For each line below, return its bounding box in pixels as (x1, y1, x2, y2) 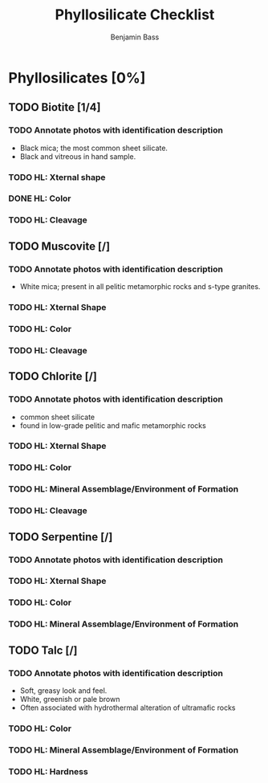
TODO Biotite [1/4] (8, 100, 101, 114)
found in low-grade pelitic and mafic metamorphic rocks (19, 420, 206, 430)
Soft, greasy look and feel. (19, 685, 108, 695)
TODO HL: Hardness (8, 765, 88, 777)
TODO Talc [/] (8, 643, 78, 657)
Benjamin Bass (110, 32, 160, 42)
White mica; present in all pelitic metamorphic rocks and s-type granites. (19, 282, 261, 292)
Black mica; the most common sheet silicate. (19, 143, 169, 153)
